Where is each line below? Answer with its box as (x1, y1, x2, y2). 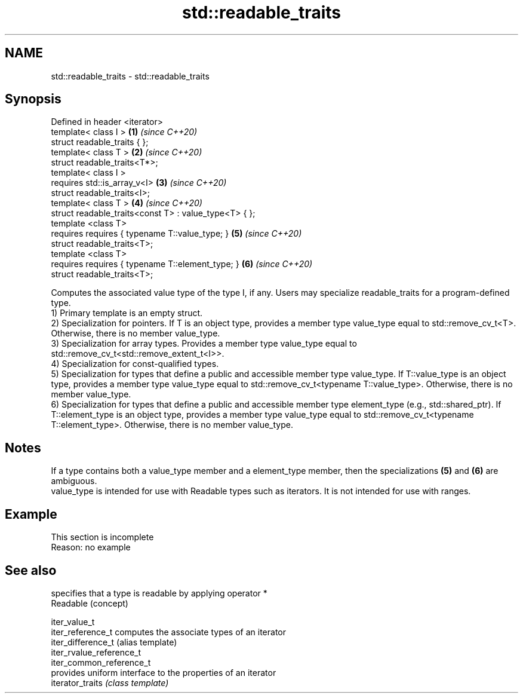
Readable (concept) (51, 598, 128, 608)
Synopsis (5, 91, 61, 107)
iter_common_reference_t (51, 657, 151, 668)
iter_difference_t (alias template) (51, 636, 177, 647)
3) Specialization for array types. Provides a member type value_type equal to (51, 338, 357, 349)
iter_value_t (51, 616, 95, 627)
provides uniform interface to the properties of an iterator (51, 667, 276, 678)
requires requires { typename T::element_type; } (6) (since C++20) (51, 259, 313, 270)
